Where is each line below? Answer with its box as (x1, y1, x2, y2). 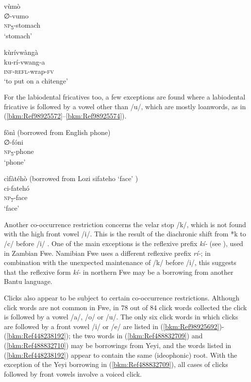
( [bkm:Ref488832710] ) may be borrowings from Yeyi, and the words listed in (4, 340, 232, 350)
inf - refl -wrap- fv (4, 66, 54, 76)
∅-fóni (4, 136, 23, 147)
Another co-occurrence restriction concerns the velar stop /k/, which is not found (4, 219, 246, 229)
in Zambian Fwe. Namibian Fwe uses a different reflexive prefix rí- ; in (4, 248, 211, 258)
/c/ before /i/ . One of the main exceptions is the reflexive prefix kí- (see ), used (4, 238, 243, 249)
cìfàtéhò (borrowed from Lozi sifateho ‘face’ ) (4, 173, 138, 183)
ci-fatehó (4, 183, 30, 193)
